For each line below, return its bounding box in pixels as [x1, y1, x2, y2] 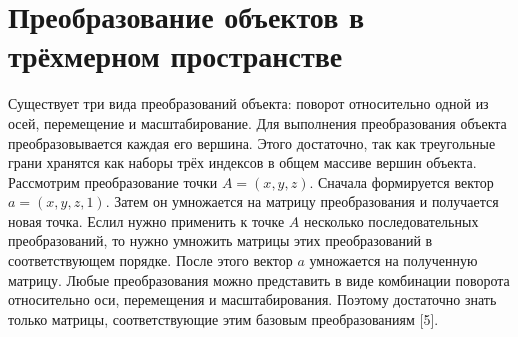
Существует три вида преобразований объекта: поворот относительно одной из [8, 93, 489, 114]
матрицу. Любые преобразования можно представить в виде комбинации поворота [8, 269, 510, 290]
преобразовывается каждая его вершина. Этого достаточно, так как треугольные [8, 132, 496, 153]
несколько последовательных [304, 210, 479, 231]
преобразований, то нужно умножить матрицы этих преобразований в [8, 230, 433, 251]
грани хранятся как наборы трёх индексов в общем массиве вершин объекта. [8, 152, 477, 173]
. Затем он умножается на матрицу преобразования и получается [105, 191, 499, 212]
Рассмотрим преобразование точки [8, 171, 218, 192]
